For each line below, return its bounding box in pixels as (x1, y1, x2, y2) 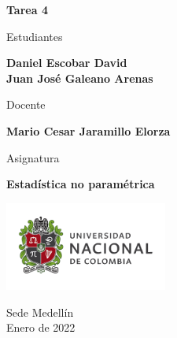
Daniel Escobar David (6, 54, 127, 71)
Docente (6, 96, 46, 113)
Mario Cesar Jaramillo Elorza (6, 122, 171, 139)
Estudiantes (6, 28, 63, 44)
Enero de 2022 (6, 319, 76, 336)
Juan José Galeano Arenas (6, 69, 153, 86)
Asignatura (6, 149, 60, 165)
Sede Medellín (6, 303, 74, 320)
